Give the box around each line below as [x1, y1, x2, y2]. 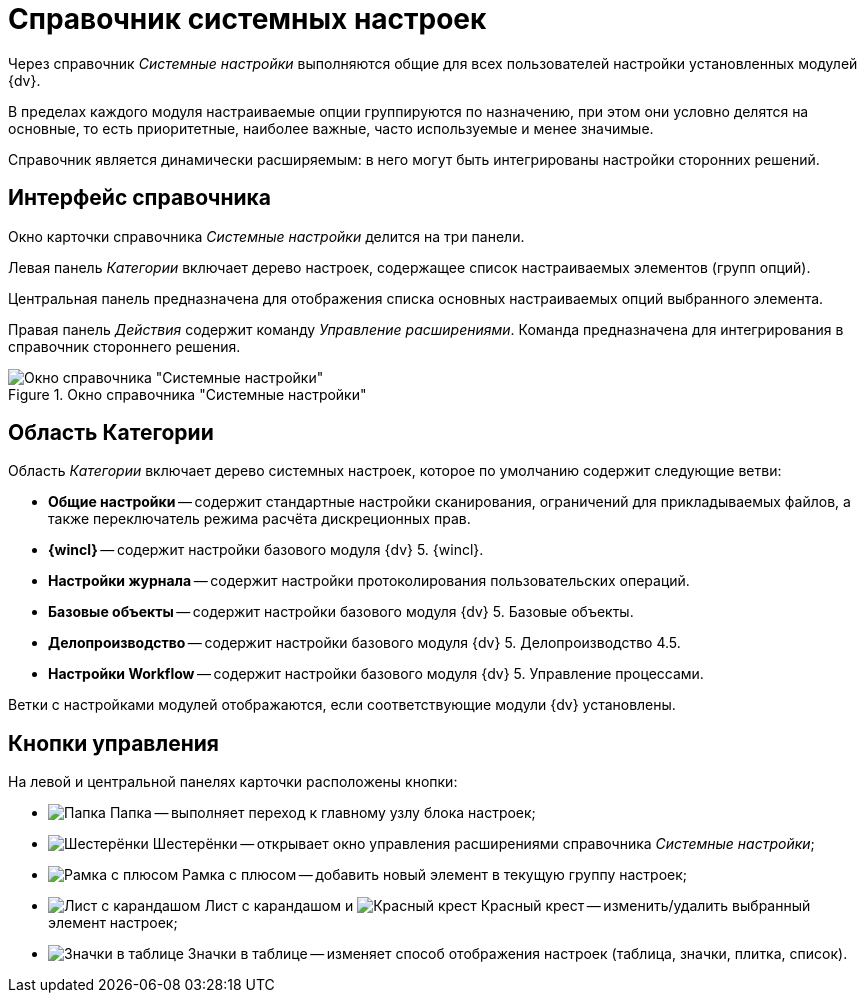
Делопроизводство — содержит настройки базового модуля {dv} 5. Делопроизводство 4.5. [48, 634, 681, 652]
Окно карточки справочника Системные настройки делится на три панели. [8, 227, 525, 245]
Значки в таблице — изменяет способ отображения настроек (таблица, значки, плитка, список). [187, 945, 848, 963]
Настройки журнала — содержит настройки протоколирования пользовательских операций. [48, 572, 690, 590]
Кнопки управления [8, 730, 219, 756]
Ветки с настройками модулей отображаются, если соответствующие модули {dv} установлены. [8, 696, 676, 714]
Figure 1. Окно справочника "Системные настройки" [8, 385, 367, 403]
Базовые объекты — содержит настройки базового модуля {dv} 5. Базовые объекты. [48, 603, 634, 621]
